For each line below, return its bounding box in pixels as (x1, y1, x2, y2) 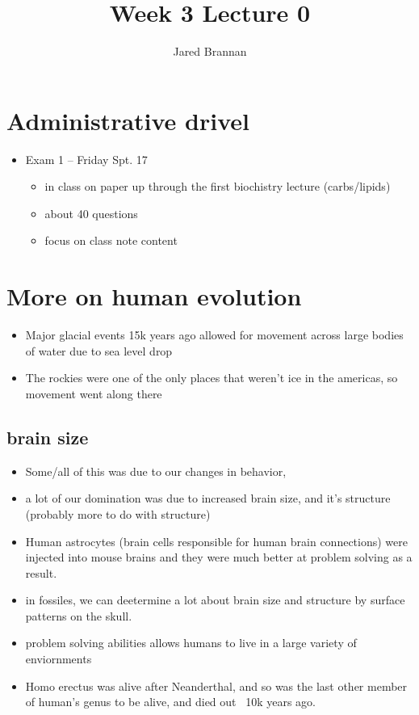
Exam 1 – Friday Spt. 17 (25, 150, 148, 167)
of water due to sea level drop (25, 342, 173, 359)
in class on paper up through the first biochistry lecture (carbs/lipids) (44, 178, 391, 195)
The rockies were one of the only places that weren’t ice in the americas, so (25, 369, 398, 386)
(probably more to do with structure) (25, 505, 211, 522)
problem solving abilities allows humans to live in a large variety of (25, 634, 357, 651)
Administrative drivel (6, 103, 249, 137)
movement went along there (25, 385, 162, 402)
